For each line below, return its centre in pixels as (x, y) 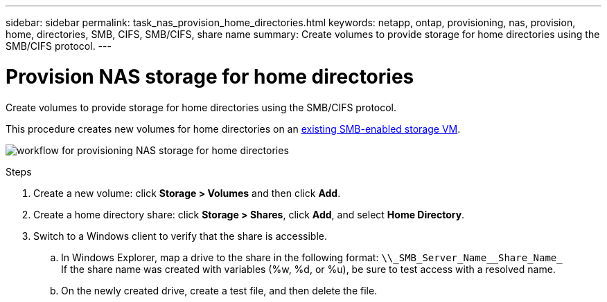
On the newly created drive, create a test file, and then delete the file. (219, 290)
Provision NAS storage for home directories (210, 76)
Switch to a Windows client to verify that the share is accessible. (180, 236)
